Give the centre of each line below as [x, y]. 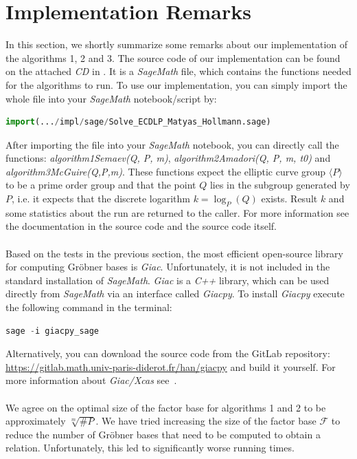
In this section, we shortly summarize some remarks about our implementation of [177, 44]
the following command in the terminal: [89, 307]
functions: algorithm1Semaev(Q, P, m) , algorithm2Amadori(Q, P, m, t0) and [168, 158]
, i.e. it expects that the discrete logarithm [101, 199]
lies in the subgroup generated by [280, 185]
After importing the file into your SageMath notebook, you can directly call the [172, 144]
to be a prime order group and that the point [101, 185]
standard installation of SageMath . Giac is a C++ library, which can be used [168, 280]
